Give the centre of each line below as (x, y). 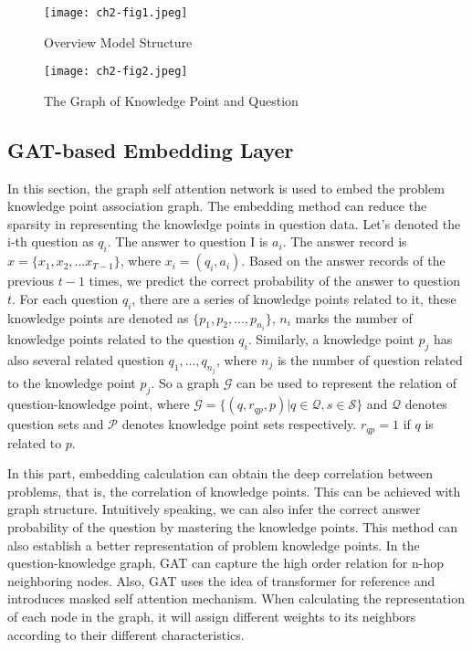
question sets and (56, 424)
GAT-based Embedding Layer (151, 149)
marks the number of (354, 317)
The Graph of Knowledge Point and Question (171, 100)
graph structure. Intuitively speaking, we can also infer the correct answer (214, 509)
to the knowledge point (72, 383)
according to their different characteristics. (126, 634)
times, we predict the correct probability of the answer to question (274, 281)
